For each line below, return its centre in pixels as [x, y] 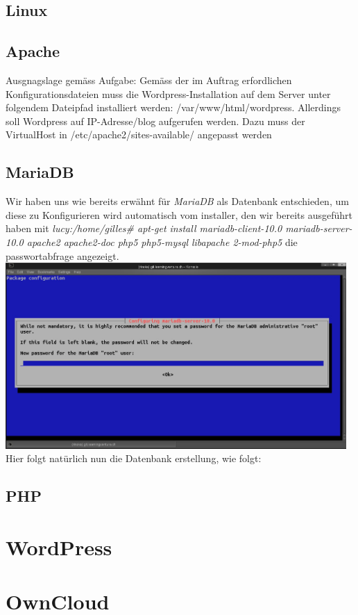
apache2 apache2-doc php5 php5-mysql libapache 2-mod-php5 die [162, 241]
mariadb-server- [319, 228]
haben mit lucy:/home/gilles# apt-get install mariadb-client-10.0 [144, 228]
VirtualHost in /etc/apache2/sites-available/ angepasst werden [139, 134]
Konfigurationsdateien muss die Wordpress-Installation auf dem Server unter [168, 93]
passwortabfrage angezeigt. [62, 255]
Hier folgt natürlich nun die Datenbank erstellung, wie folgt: [134, 458]
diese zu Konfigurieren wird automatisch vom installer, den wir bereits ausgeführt [179, 214]
